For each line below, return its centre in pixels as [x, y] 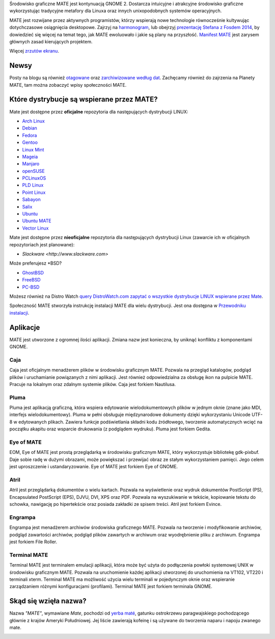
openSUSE [34, 171]
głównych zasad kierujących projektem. [51, 41]
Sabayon [31, 199]
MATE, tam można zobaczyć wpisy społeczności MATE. [68, 85]
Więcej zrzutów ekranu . [34, 51]
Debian [30, 128]
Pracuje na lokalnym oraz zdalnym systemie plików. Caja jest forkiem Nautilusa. [93, 384]
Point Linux [34, 192]
